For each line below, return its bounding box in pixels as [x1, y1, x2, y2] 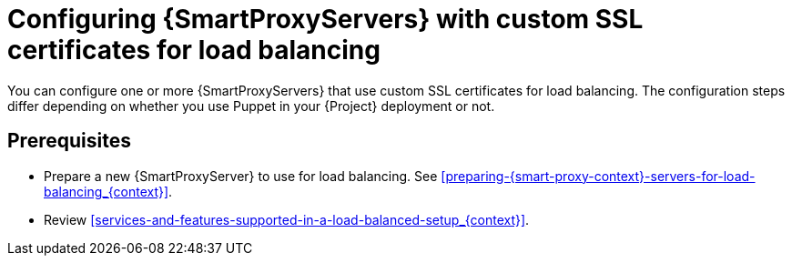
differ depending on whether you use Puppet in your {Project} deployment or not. [7, 97, 495, 114]
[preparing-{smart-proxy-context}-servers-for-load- [441, 167, 756, 184]
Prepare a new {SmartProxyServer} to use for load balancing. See [44, 167, 438, 184]
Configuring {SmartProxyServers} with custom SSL [7, 4, 644, 35]
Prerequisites [7, 129, 131, 153]
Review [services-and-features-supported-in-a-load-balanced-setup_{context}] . [44, 211, 530, 228]
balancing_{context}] [44, 183, 169, 199]
